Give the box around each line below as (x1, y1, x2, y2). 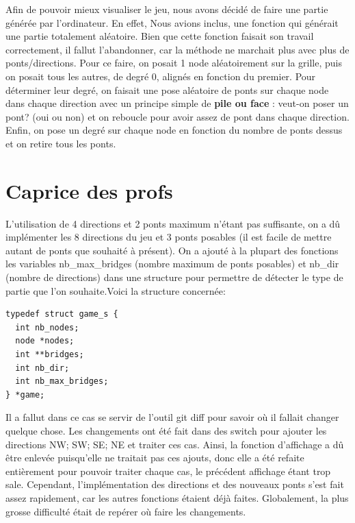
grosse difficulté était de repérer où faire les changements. (5, 504, 246, 518)
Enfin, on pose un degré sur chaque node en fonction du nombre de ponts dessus (5, 123, 343, 137)
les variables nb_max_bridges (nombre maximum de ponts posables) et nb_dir (5, 256, 339, 271)
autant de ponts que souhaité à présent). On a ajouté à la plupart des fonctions (5, 243, 339, 257)
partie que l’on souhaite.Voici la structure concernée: (5, 283, 226, 297)
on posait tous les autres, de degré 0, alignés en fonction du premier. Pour (5, 69, 316, 83)
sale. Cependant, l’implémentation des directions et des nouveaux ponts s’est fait (5, 477, 344, 491)
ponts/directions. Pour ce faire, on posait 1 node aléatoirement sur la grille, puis (5, 56, 342, 70)
